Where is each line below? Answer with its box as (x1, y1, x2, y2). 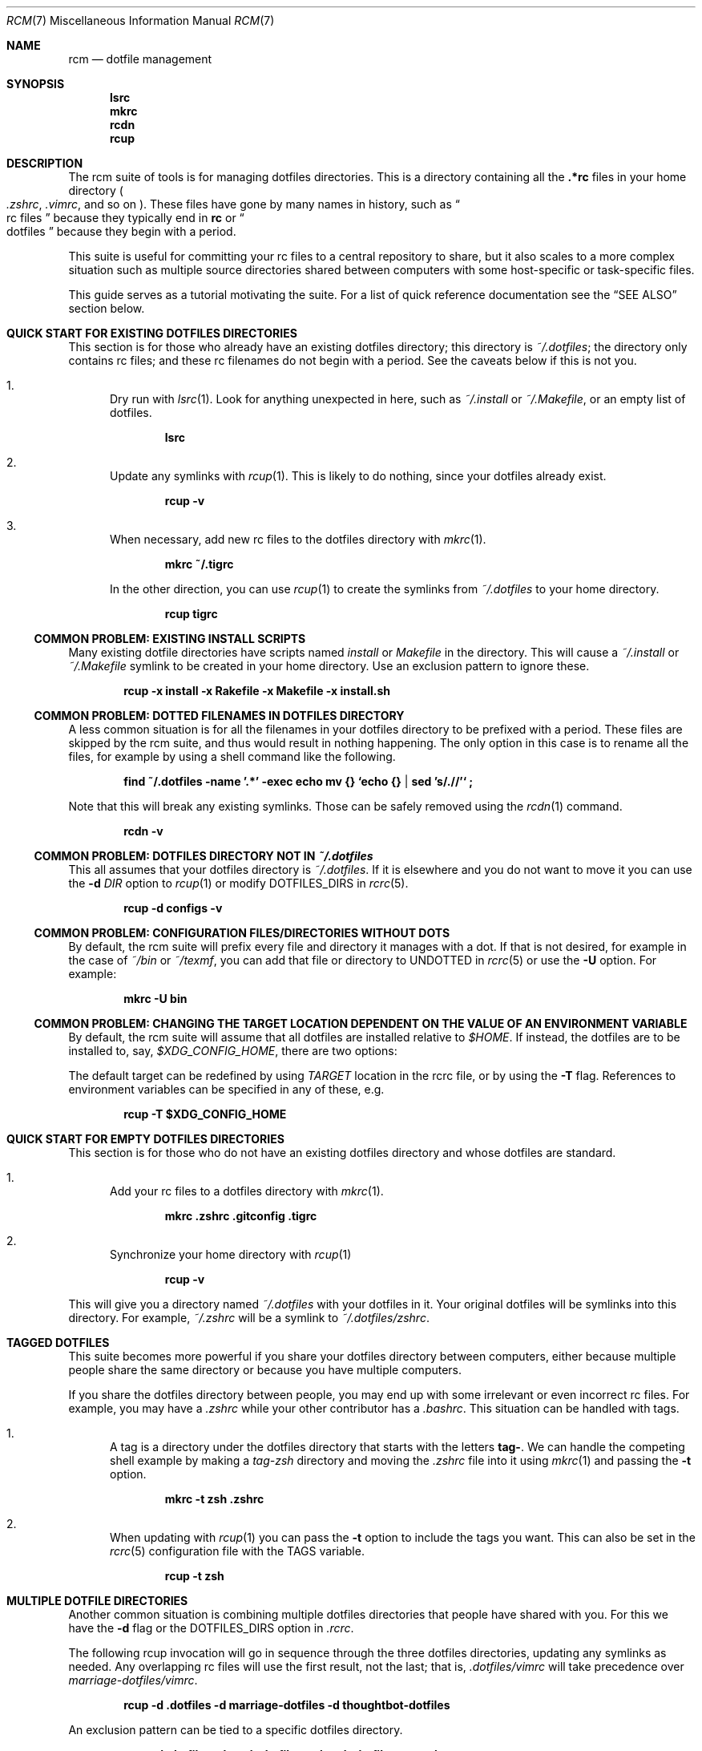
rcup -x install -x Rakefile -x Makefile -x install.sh (123, 684, 390, 698)
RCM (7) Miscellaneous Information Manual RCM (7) (6, 14, 275, 27)
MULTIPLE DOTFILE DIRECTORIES (6, 1594, 188, 1607)
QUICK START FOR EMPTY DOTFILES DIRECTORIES (6, 1132, 284, 1146)
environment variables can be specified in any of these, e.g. (68, 1082, 385, 1096)
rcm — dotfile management (68, 52, 212, 66)
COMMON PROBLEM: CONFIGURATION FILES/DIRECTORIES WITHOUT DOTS (34, 926, 450, 940)
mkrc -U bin (123, 992, 188, 1005)
